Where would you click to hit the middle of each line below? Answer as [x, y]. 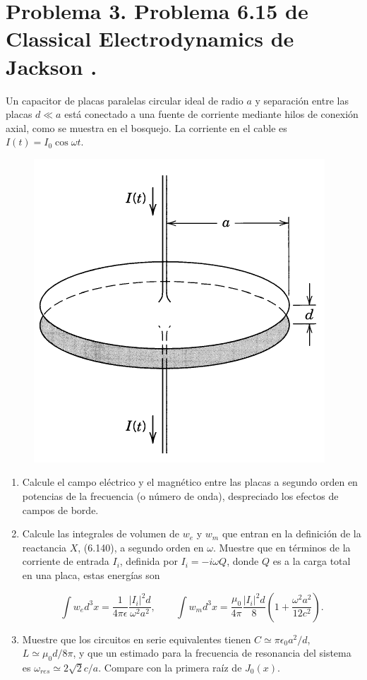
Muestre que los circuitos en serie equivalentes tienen [137, 639]
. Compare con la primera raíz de [170, 668]
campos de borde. [60, 509]
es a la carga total [312, 561]
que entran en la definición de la [291, 533]
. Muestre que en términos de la [282, 547]
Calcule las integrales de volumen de [101, 533]
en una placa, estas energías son [91, 575]
